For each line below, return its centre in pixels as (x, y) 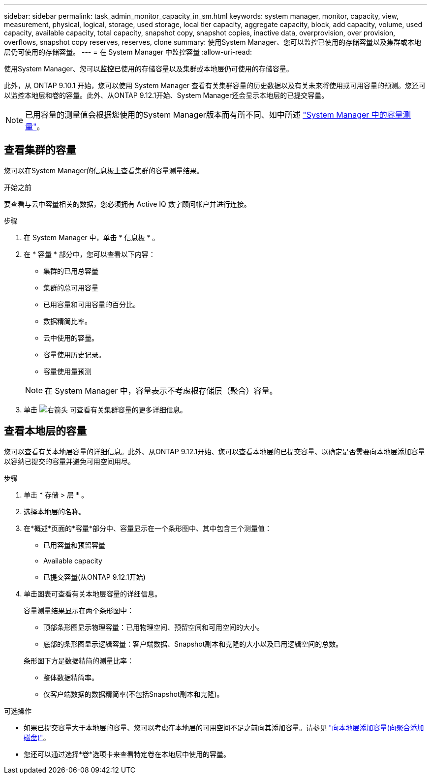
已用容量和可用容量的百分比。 (92, 304)
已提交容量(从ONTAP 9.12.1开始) (94, 577)
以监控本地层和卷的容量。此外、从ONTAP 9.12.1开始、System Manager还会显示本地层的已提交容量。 (166, 95)
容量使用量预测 (67, 371)
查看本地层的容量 (45, 431)
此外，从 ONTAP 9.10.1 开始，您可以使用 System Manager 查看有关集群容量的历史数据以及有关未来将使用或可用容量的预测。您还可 (215, 85)
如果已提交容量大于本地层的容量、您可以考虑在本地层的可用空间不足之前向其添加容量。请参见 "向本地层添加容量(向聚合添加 (224, 727)
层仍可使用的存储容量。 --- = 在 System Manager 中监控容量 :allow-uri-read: (128, 52)
